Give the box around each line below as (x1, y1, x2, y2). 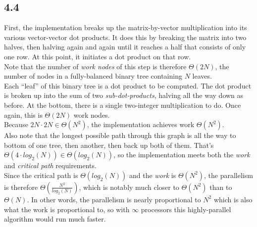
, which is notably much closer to (79, 182, 179, 192)
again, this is (4, 109, 43, 120)
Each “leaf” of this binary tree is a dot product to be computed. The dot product (4, 80, 252, 91)
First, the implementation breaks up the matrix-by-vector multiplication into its (4, 22, 247, 33)
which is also (213, 194, 253, 204)
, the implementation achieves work (87, 119, 195, 130)
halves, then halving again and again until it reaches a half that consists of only (4, 42, 246, 52)
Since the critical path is (4, 170, 78, 180)
